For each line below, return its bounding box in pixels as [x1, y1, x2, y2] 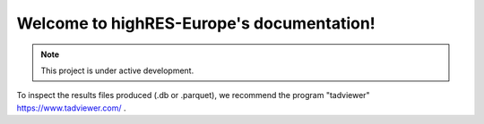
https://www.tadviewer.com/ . [16, 103, 126, 113]
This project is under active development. [40, 65, 194, 76]
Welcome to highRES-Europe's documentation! [16, 13, 376, 33]
